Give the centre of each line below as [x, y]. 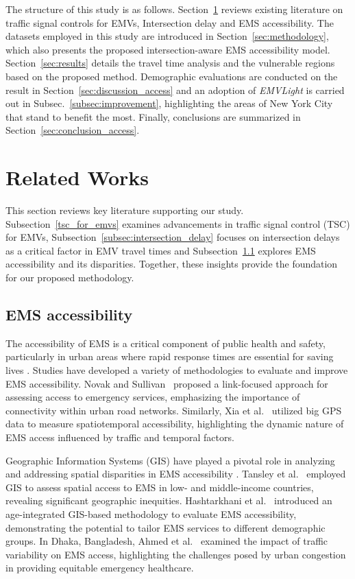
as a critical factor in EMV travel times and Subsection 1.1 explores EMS [161, 250]
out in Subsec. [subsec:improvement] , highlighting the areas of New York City [169, 103]
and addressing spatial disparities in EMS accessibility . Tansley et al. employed [176, 474]
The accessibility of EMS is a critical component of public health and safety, [166, 343]
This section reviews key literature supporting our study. [125, 210]
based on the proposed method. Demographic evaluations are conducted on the [172, 76]
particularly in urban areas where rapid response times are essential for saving [170, 356]
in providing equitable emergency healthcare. [100, 568]
